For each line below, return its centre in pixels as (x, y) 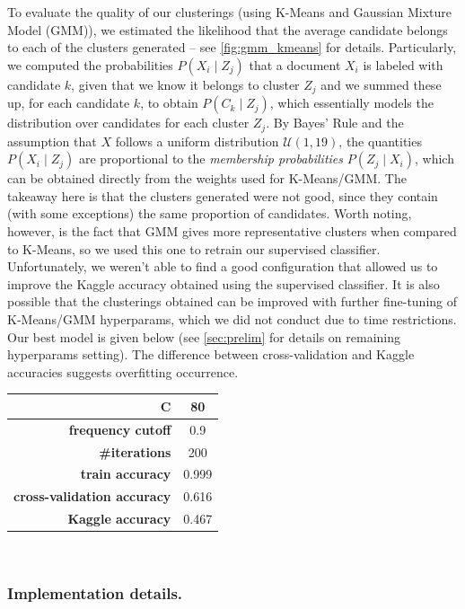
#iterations (135, 451)
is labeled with (403, 64)
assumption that (52, 141)
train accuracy (126, 474)
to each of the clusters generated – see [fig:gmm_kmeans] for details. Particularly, (232, 47)
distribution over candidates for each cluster (128, 123)
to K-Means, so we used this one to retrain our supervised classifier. (194, 248)
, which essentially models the (351, 103)
